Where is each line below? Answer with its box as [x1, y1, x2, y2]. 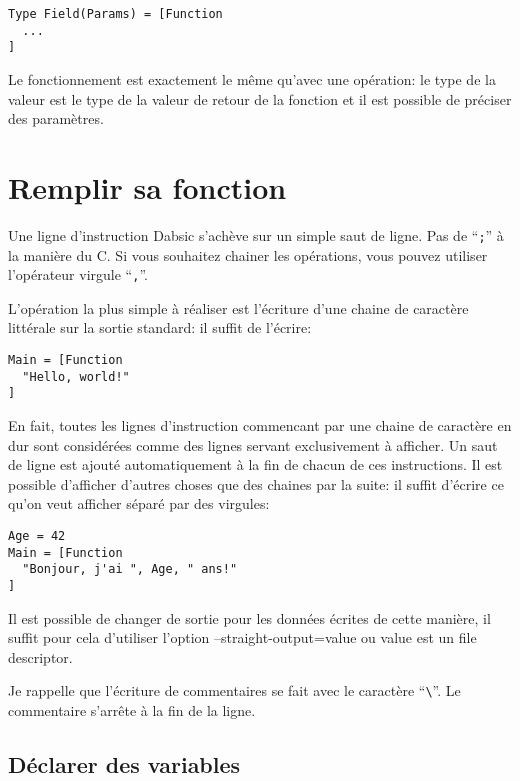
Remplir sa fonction [8, 166, 287, 207]
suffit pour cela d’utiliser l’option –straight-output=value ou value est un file [8, 627, 477, 648]
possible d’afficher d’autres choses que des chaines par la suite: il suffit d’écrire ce [8, 473, 504, 494]
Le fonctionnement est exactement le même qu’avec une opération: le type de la [8, 68, 496, 89]
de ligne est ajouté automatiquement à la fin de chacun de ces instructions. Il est [8, 454, 503, 475]
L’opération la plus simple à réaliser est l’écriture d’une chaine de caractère [8, 297, 469, 318]
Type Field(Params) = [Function [8, 7, 223, 21]
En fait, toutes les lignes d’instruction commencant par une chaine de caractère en [8, 414, 512, 435]
